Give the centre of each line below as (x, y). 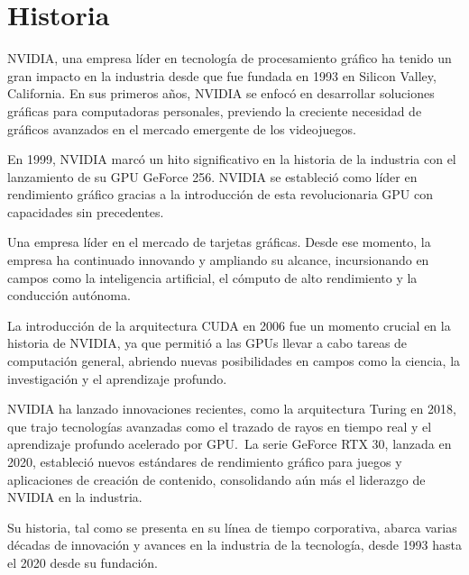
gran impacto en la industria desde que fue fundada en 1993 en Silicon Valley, (222, 75)
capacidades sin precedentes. (86, 211)
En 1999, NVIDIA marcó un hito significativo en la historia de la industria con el (232, 159)
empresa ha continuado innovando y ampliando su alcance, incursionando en (218, 260)
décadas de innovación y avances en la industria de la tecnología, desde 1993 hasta (234, 545)
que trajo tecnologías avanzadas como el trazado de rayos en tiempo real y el (220, 426)
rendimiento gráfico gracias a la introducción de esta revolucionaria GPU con (221, 194)
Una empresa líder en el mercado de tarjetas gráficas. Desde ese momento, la (219, 242)
